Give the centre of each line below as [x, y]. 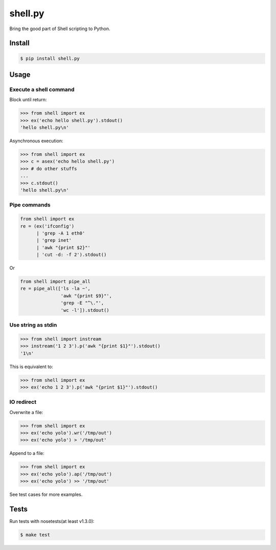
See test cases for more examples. [46, 495]
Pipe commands [30, 205]
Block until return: [28, 100]
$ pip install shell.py [50, 58]
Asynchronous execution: [36, 141]
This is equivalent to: [31, 366]
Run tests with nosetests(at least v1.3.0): [52, 521]
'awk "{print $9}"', [86, 296]
